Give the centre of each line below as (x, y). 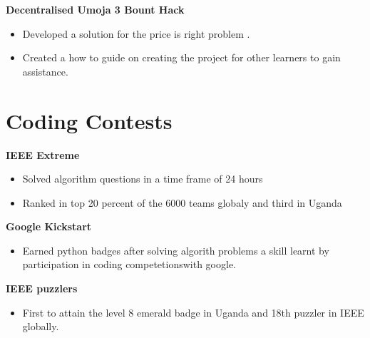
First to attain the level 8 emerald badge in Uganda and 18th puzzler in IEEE (193, 312)
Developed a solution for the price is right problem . (136, 33)
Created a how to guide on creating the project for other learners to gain (181, 57)
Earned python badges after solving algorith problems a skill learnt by (176, 250)
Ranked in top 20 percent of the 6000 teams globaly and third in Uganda (182, 202)
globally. (41, 326)
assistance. (45, 71)
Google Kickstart (49, 226)
